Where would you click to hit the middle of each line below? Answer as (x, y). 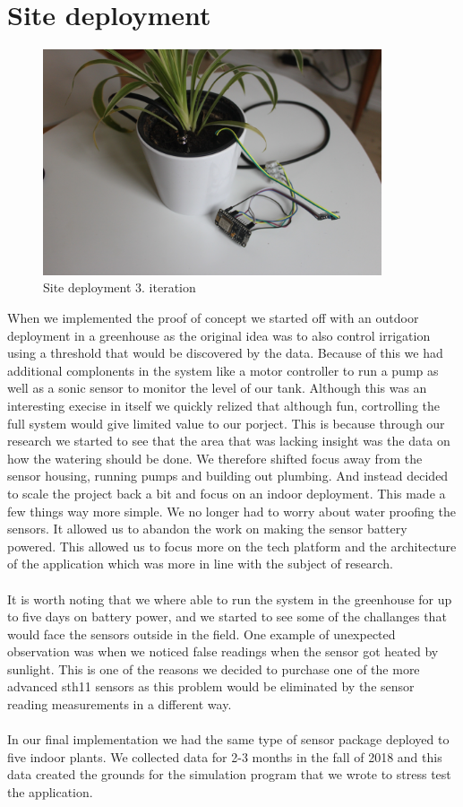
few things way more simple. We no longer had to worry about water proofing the (231, 511)
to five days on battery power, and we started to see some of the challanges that (227, 616)
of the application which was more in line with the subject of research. (200, 564)
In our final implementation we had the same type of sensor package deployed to (228, 739)
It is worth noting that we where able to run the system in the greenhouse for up (230, 599)
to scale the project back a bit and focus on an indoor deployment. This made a (227, 493)
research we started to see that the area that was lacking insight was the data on (229, 441)
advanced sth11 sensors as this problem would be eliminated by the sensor (211, 686)
